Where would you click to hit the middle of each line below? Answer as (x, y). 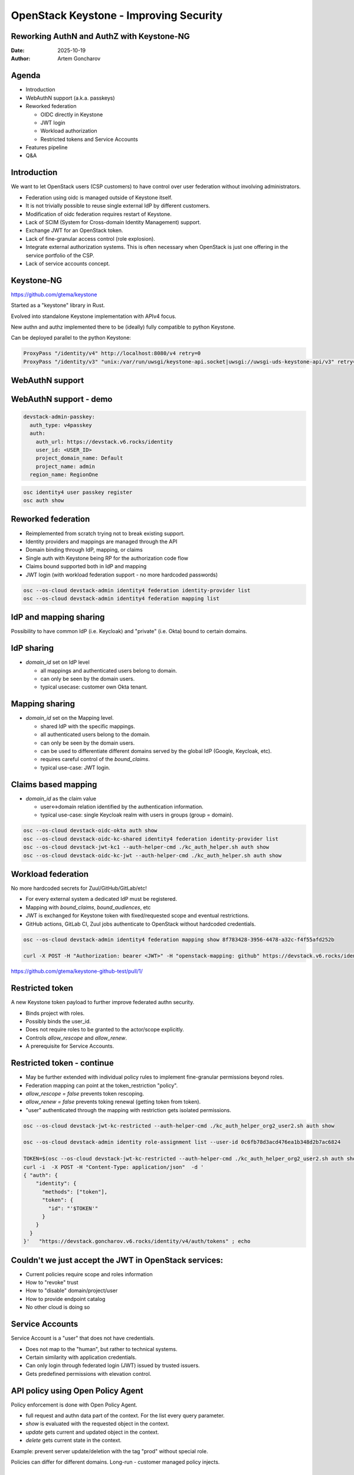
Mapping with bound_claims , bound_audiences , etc (88, 907)
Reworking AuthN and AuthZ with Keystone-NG (100, 36)
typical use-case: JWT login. (75, 768)
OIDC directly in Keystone (72, 114)
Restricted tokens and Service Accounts (89, 139)
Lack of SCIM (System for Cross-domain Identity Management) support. (113, 222)
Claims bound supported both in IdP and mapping (86, 566)
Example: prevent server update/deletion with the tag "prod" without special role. (109, 1451)
